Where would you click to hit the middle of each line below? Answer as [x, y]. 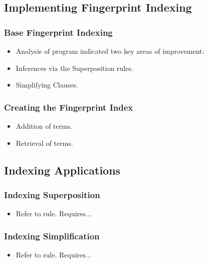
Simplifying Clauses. [47, 85]
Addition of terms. [44, 126]
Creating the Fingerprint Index [69, 107]
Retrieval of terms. [44, 143]
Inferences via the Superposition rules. [74, 68]
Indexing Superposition [52, 194]
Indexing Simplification [52, 236]
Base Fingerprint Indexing [58, 32]
